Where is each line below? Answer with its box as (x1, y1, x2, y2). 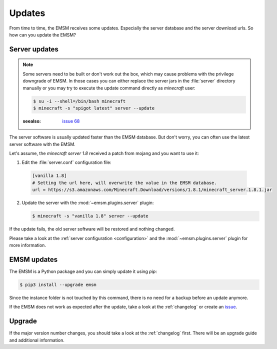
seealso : (22, 118, 41, 124)
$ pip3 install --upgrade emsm (19, 281, 97, 287)
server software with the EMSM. (9, 141, 76, 147)
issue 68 (62, 118, 80, 124)
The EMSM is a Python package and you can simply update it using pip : (9, 268, 157, 274)
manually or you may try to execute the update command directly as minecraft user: (22, 85, 196, 91)
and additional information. (9, 337, 64, 343)
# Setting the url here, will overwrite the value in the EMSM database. (32, 180, 217, 185)
